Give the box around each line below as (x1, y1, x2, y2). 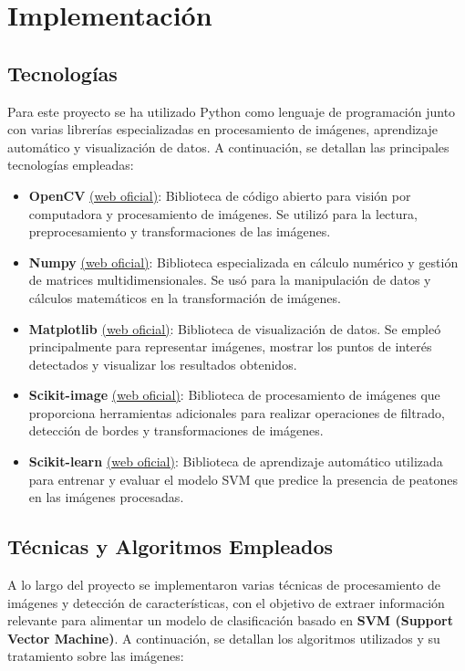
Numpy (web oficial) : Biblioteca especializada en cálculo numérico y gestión (28, 252, 459, 271)
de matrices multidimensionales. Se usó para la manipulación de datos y (28, 270, 431, 289)
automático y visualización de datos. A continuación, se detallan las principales (7, 137, 449, 156)
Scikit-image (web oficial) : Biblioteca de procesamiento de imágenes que (28, 385, 440, 404)
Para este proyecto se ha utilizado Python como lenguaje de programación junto (7, 101, 456, 121)
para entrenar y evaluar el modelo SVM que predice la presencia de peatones (28, 469, 458, 488)
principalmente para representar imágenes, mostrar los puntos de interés (28, 337, 432, 356)
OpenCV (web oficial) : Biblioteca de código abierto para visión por (28, 185, 411, 204)
